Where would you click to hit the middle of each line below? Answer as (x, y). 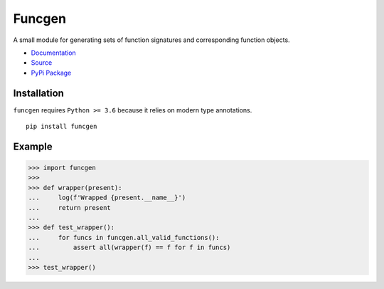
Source (42, 63)
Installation (38, 93)
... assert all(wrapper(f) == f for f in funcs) (129, 248)
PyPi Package (51, 73)
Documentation (53, 53)
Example (33, 146)
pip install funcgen (62, 127)
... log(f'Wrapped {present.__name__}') (107, 198)
